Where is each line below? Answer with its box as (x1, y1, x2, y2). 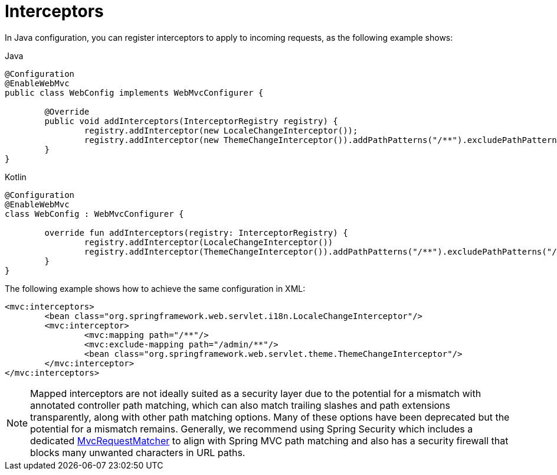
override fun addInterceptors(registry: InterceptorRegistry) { (44, 227, 348, 237)
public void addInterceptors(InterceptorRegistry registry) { (44, 116, 338, 126)
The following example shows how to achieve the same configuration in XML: (5, 283, 306, 294)
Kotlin (5, 171, 27, 182)
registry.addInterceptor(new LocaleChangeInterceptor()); (84, 125, 358, 135)
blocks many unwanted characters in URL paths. (30, 446, 245, 458)
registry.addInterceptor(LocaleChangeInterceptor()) (84, 237, 333, 247)
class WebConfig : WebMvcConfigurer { (5, 209, 184, 219)
